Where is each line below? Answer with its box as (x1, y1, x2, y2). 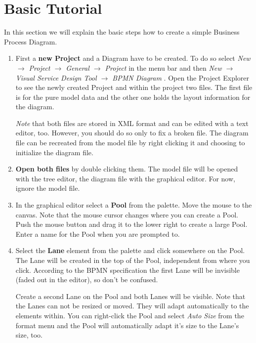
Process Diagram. (4, 36, 57, 46)
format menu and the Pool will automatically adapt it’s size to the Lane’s (15, 320, 239, 330)
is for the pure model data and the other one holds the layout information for (15, 91, 251, 102)
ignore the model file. (15, 183, 80, 193)
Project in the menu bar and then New (105, 62, 222, 73)
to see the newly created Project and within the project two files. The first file (15, 82, 253, 92)
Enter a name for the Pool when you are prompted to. (15, 228, 180, 239)
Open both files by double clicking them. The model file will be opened (15, 164, 238, 174)
